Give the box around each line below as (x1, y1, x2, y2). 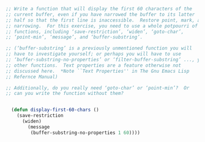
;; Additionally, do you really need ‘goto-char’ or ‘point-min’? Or (6, 84, 190, 91)
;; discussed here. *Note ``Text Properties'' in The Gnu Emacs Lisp (6, 68, 190, 74)
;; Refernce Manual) (6, 73, 59, 80)
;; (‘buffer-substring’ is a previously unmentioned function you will (6, 45, 192, 51)
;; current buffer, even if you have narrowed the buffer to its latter (6, 11, 195, 18)
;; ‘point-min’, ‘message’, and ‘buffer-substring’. (6, 34, 143, 40)
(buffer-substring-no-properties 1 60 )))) (30, 129, 140, 136)
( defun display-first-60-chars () (11, 107, 99, 113)
